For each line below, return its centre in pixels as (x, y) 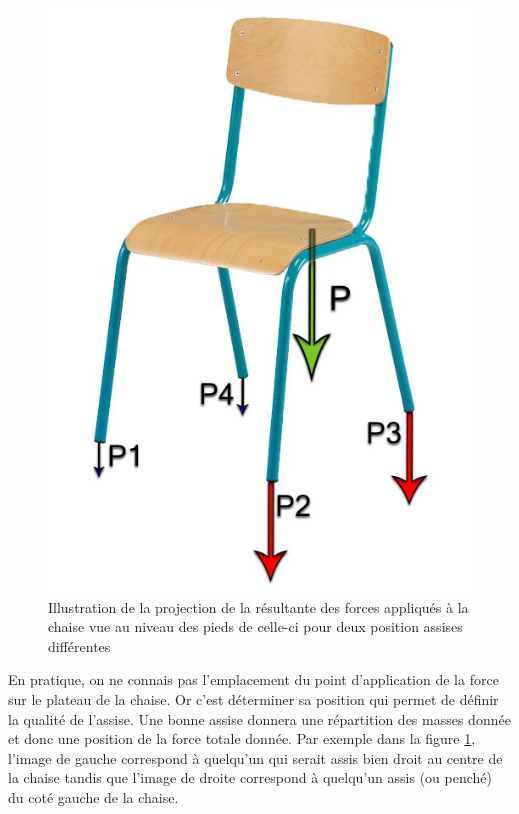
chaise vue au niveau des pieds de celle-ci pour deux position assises (255, 626)
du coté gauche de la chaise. (93, 797)
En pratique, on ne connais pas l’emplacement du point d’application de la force (253, 679)
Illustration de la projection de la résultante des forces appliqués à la (258, 606)
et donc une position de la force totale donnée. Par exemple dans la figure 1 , (242, 738)
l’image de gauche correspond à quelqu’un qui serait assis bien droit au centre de (255, 757)
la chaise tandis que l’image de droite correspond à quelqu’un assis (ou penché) (250, 777)
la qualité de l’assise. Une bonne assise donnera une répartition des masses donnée (259, 718)
